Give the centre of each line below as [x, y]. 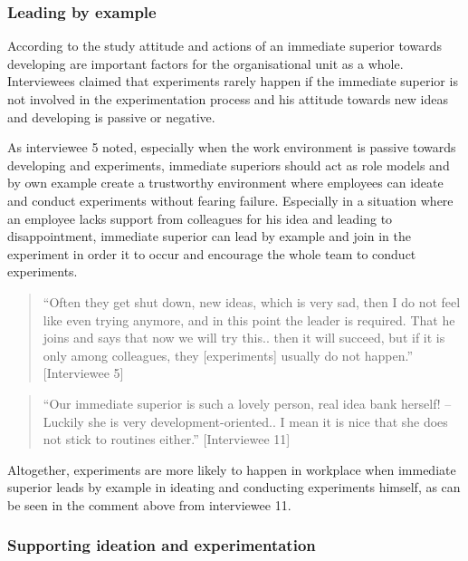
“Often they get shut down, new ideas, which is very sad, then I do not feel [252, 301]
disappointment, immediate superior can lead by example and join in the [209, 236]
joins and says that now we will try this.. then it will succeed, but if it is [244, 338]
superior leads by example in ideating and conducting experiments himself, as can [234, 487]
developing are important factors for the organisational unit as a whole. [205, 63]
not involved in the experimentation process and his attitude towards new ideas [228, 99]
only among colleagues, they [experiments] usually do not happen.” [228, 355]
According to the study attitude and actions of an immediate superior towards [224, 46]
